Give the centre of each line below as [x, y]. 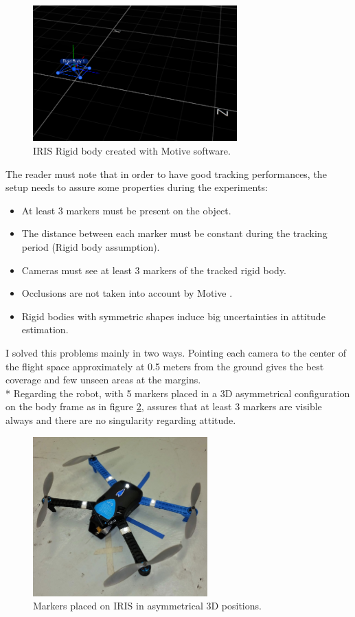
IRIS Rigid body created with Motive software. [132, 151]
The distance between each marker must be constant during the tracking [174, 233]
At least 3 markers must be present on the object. [126, 210]
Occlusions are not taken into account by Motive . [127, 293]
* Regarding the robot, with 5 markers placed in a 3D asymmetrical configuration [178, 393]
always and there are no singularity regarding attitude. [121, 419]
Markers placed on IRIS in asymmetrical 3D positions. [147, 606]
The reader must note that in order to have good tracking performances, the [166, 173]
